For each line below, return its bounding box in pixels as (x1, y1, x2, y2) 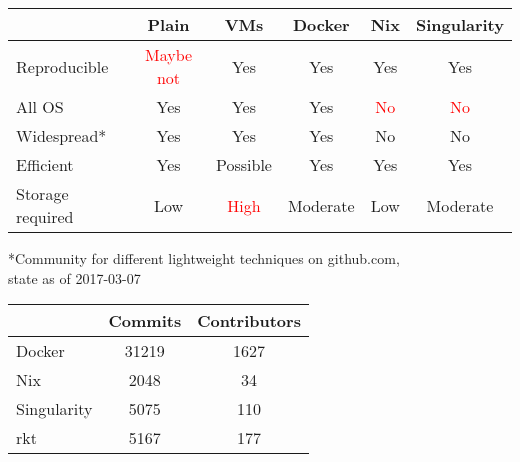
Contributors (197, 309, 301, 333)
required (16, 205, 74, 228)
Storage (16, 182, 69, 205)
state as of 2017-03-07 (8, 267, 141, 288)
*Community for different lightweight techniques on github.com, (8, 248, 400, 268)
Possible (216, 153, 272, 176)
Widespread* (16, 124, 107, 147)
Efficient (16, 153, 74, 176)
